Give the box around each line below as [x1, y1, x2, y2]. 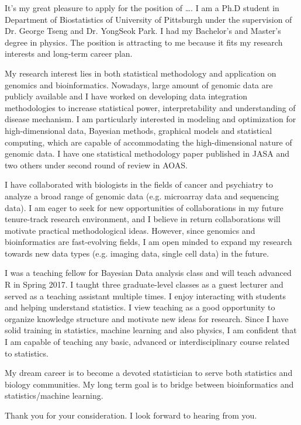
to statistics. [5, 347, 49, 359]
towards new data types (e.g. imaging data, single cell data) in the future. [5, 247, 269, 259]
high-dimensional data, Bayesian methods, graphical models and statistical [5, 124, 272, 136]
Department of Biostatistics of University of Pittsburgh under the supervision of [5, 13, 292, 25]
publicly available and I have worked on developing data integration [5, 90, 248, 102]
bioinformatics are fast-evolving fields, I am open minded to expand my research [5, 236, 292, 248]
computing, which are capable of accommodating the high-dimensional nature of [5, 136, 292, 148]
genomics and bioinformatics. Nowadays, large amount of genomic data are [5, 78, 273, 91]
